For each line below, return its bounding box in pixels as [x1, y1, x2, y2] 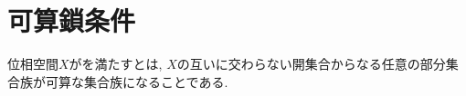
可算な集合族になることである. [45, 72, 228, 91]
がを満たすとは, [69, 54, 163, 73]
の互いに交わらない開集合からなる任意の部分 [176, 54, 446, 73]
